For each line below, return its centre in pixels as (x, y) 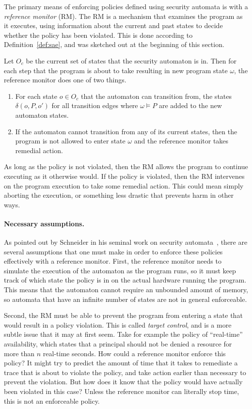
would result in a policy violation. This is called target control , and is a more (118, 324)
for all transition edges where (95, 105)
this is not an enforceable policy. (52, 401)
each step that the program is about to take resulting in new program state (116, 70)
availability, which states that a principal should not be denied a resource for (118, 344)
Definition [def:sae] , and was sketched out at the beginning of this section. (114, 44)
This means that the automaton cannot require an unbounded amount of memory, (126, 290)
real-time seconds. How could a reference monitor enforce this (134, 353)
